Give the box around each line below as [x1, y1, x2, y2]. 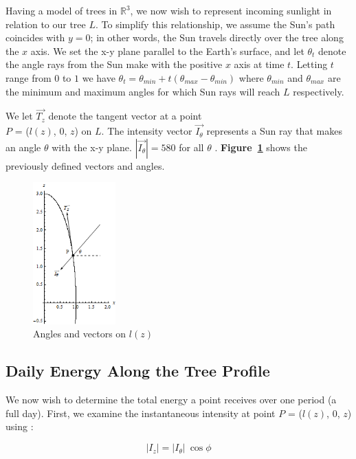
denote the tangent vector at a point [48, 109, 202, 123]
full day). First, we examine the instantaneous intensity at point [5, 405, 276, 420]
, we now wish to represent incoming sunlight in [130, 3, 332, 17]
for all [179, 139, 204, 154]
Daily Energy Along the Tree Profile [5, 360, 270, 381]
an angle [5, 139, 41, 154]
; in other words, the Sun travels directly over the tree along [90, 30, 344, 45]
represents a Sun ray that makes [206, 124, 342, 138]
